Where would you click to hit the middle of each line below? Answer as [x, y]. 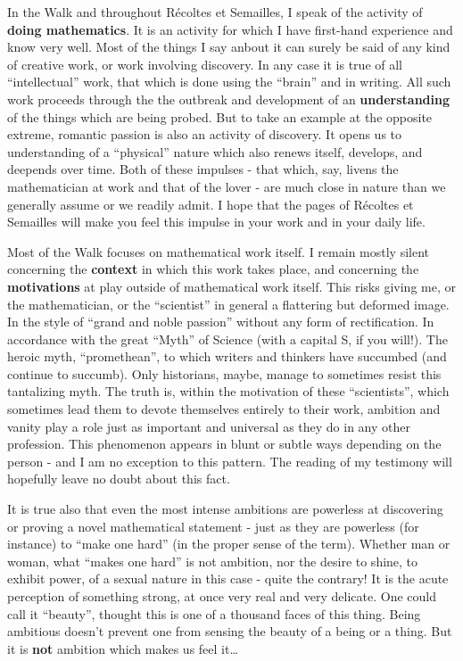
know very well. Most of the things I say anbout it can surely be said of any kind [229, 47]
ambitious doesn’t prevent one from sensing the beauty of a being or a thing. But [230, 631]
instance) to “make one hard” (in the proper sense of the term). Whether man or [229, 544]
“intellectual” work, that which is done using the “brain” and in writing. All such [229, 82]
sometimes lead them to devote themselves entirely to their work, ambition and [224, 409]
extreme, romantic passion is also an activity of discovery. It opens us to [205, 134]
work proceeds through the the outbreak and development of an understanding [229, 99]
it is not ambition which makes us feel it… [123, 648]
